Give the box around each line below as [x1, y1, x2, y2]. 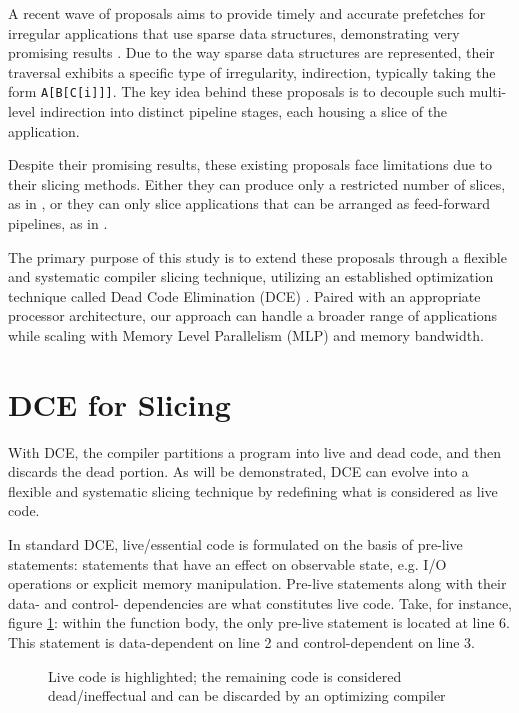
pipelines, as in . [8, 213, 108, 233]
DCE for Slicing [8, 383, 231, 424]
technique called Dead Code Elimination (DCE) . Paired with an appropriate [8, 285, 481, 306]
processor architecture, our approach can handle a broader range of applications [8, 305, 498, 326]
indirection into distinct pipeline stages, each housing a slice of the [39, 101, 448, 122]
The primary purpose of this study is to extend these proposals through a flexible [8, 246, 507, 267]
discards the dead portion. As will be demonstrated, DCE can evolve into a [8, 461, 469, 482]
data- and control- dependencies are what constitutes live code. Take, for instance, [8, 592, 513, 613]
